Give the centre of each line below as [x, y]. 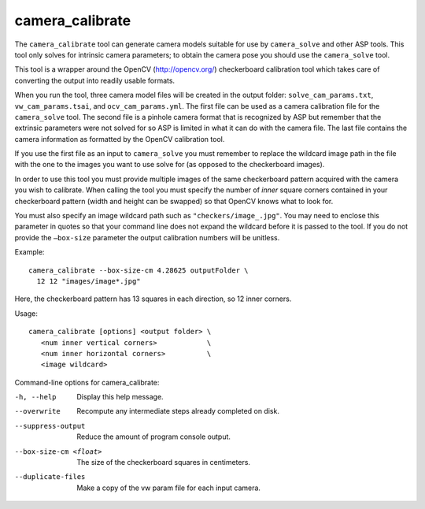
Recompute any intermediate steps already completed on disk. [178, 411]
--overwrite [37, 411]
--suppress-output [50, 426]
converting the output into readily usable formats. [95, 80]
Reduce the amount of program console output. [154, 437]
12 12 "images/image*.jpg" [89, 281]
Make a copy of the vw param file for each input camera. [169, 488]
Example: [30, 252]
